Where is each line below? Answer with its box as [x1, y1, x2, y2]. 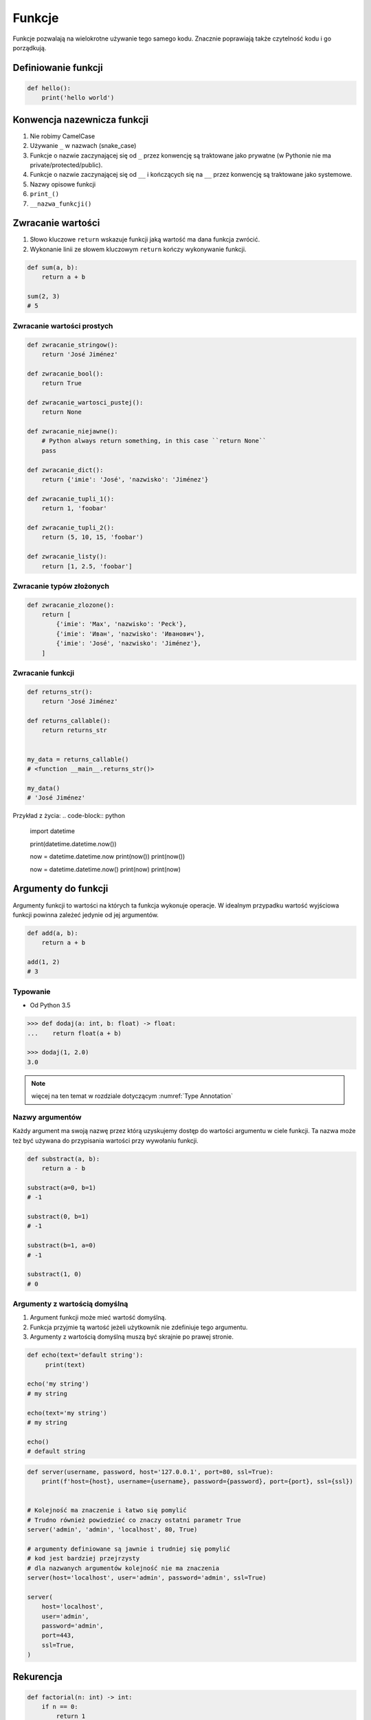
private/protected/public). [30, 161, 103, 169]
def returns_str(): [27, 688, 93, 696]
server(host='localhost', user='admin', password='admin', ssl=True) [27, 1573, 267, 1582]
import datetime [30, 827, 76, 835]
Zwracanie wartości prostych [12, 321, 113, 330]
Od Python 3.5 [30, 1001, 71, 1009]
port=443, [41, 1631, 75, 1640]
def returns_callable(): [27, 716, 111, 724]
